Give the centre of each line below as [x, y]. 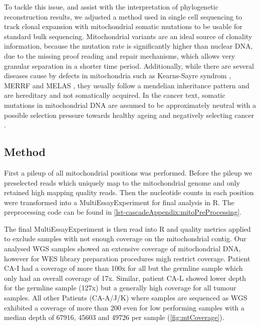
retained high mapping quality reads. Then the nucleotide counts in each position [129, 192]
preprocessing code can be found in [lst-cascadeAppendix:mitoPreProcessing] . [123, 212]
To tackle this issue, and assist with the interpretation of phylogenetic [111, 7]
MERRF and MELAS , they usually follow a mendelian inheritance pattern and [127, 85]
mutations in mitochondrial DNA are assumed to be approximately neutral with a [130, 105]
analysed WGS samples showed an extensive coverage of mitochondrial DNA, [122, 249]
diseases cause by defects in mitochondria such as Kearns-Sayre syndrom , [118, 75]
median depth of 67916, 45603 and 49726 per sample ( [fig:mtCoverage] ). [114, 317]
